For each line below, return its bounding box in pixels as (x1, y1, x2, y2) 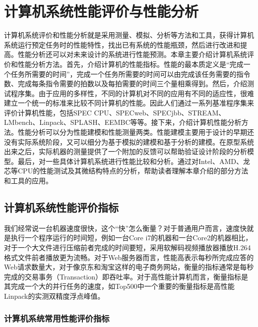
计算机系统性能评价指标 (4, 200, 119, 215)
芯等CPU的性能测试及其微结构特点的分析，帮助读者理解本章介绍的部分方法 (4, 165, 249, 176)
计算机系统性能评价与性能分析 (4, 1, 199, 21)
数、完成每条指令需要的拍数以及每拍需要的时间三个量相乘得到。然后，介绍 (4, 78, 247, 89)
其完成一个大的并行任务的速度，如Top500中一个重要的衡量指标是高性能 (4, 281, 235, 291)
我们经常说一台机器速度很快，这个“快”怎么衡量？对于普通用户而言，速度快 (4, 222, 247, 233)
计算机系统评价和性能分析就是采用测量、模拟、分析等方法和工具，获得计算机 (4, 30, 254, 40)
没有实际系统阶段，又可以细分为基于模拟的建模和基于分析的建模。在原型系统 (4, 136, 254, 147)
